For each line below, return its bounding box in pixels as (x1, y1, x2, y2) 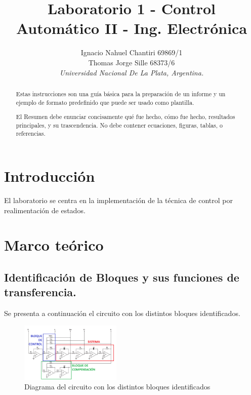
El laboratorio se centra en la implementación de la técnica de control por (4, 195, 233, 205)
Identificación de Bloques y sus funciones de (4, 269, 239, 285)
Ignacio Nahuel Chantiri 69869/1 (80, 47, 183, 58)
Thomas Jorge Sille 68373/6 (88, 57, 175, 67)
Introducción (4, 166, 95, 186)
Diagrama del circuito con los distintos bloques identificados (24, 381, 211, 392)
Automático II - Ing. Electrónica (16, 18, 247, 38)
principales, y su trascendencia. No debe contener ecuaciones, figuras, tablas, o (16, 121, 223, 129)
